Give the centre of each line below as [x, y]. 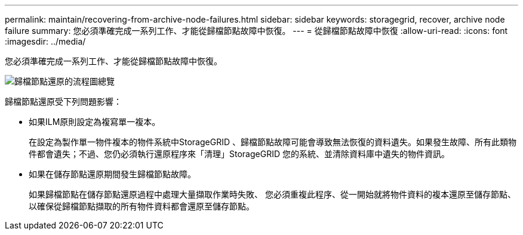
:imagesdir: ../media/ [45, 41]
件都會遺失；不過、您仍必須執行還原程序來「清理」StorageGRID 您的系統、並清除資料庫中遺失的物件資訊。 [239, 154]
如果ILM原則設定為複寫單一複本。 [95, 122]
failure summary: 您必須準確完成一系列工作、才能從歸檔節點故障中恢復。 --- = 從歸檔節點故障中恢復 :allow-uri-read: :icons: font [256, 31]
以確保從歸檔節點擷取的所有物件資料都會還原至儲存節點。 [141, 206]
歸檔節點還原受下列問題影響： [63, 101]
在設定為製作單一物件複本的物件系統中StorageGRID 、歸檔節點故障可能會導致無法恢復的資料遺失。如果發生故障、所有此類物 [273, 142]
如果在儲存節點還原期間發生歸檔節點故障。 [112, 174]
